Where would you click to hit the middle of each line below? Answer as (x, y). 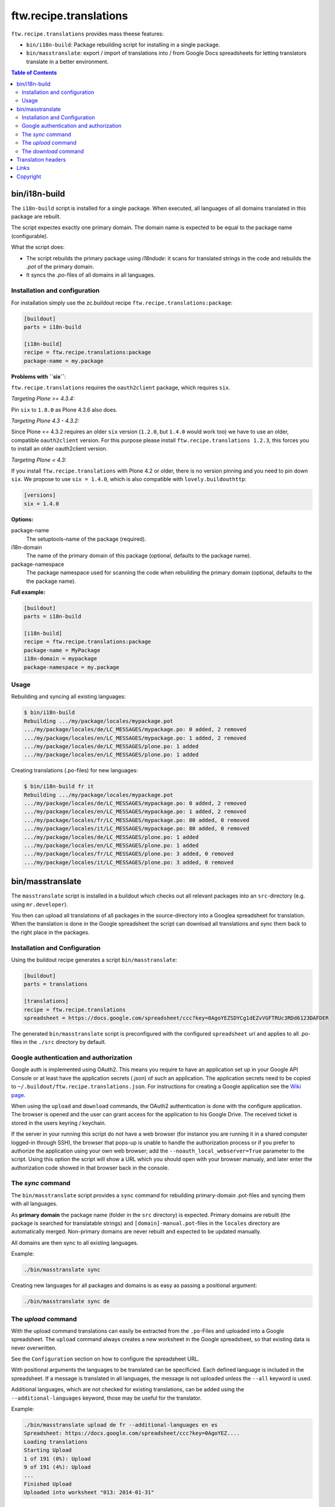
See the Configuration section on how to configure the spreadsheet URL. (105, 1359)
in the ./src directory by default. (65, 1042)
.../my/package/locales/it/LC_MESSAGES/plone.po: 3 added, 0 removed (129, 862)
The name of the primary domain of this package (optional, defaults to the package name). (139, 556)
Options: (22, 519)
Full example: (28, 592)
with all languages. (34, 1204)
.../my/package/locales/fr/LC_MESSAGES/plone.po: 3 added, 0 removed (129, 854)
